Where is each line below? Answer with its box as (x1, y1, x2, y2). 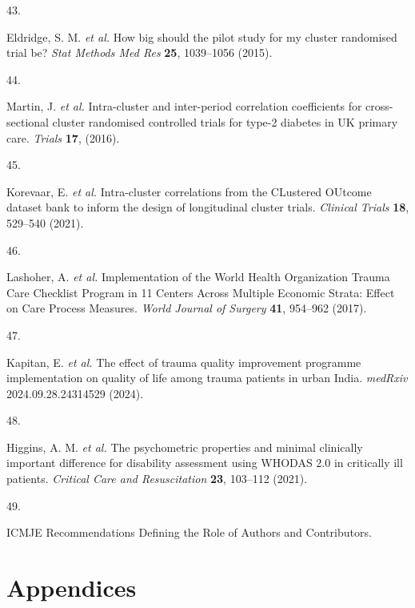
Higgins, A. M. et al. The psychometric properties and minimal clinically (6, 438, 363, 455)
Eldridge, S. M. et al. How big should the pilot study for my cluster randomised (6, 28, 397, 45)
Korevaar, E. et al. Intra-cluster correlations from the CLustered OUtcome (6, 183, 372, 199)
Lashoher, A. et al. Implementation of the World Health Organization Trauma (6, 268, 390, 285)
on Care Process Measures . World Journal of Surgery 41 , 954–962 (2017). (6, 300, 367, 316)
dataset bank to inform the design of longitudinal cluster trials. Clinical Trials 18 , (6, 199, 409, 215)
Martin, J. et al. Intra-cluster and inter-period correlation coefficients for (6, 98, 362, 115)
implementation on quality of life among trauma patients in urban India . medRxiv (6, 369, 408, 386)
